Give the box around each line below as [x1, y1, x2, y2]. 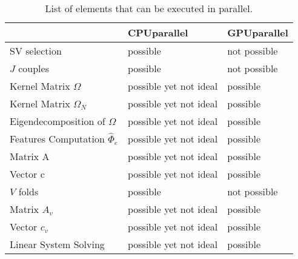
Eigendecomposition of [10, 114, 105, 128]
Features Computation [10, 132, 105, 146]
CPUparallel [127, 25, 188, 39]
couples [18, 61, 49, 75]
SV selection [10, 44, 62, 58]
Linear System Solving [10, 237, 105, 251]
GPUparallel [227, 25, 288, 39]
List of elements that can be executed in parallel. [45, 1, 253, 15]
